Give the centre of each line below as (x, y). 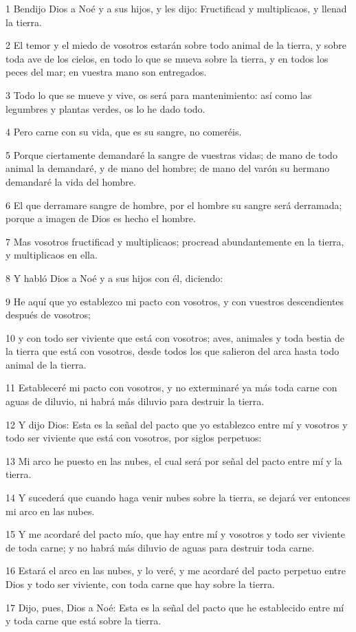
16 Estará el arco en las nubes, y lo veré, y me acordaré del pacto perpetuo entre (176, 570)
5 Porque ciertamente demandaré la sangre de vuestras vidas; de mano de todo (171, 154)
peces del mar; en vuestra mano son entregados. (106, 72)
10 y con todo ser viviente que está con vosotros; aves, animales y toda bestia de (175, 337)
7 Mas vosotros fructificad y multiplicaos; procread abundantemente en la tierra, (175, 241)
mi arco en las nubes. (50, 511)
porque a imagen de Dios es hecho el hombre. (101, 218)
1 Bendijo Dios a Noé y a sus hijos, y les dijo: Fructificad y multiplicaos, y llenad (176, 8)
